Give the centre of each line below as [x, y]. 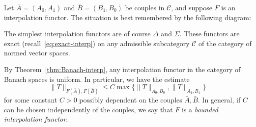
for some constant [31, 100]
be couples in [145, 7]
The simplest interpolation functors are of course [77, 34]
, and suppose [192, 7]
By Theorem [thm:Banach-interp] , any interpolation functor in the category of [122, 69]
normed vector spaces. [37, 53]
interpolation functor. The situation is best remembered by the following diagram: [128, 17]
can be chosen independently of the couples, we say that [88, 109]
